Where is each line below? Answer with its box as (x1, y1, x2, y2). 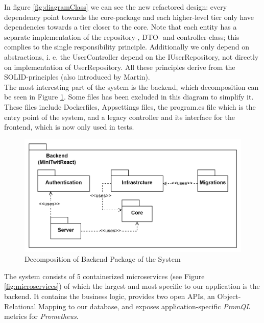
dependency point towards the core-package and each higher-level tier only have (4, 11, 254, 22)
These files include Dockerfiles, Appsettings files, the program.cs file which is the (4, 101, 256, 112)
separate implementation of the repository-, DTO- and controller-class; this (4, 31, 239, 42)
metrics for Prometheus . (4, 311, 79, 321)
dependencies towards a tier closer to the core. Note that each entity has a (4, 21, 237, 32)
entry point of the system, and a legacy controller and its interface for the (4, 111, 235, 122)
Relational (4, 301, 36, 311)
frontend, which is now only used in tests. (4, 121, 134, 132)
